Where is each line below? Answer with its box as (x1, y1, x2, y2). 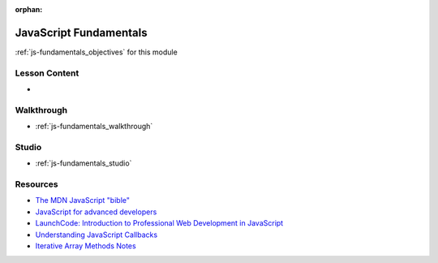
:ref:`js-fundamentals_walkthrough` (35, 122, 153, 131)
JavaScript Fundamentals (15, 25, 148, 40)
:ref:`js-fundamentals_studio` (35, 158, 132, 168)
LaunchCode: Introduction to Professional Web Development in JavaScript (35, 218, 284, 228)
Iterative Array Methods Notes (35, 241, 137, 251)
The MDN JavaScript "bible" (35, 196, 130, 205)
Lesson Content (15, 67, 79, 79)
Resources (15, 179, 58, 190)
